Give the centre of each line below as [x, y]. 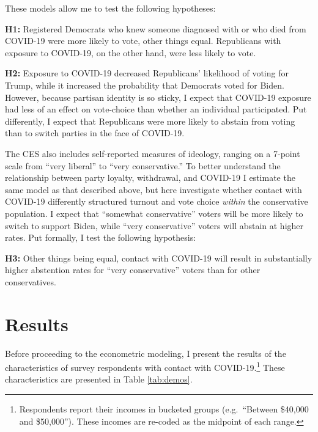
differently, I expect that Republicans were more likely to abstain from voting [150, 121]
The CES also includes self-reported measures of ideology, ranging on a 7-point [153, 153]
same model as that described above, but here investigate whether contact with [153, 189]
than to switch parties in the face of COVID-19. [95, 133]
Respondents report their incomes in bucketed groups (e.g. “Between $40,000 [164, 409]
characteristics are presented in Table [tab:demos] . [99, 379]
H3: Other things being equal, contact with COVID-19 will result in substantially [159, 258]
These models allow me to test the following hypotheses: [110, 8]
